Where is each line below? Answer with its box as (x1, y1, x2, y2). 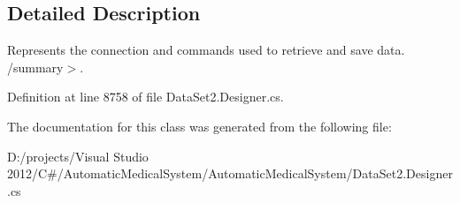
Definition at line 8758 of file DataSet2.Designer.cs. (7, 87, 284, 106)
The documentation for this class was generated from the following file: (7, 117, 392, 135)
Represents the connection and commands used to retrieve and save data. (7, 41, 405, 59)
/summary (7, 57, 64, 76)
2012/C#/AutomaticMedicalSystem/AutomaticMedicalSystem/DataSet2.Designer (7, 164, 453, 183)
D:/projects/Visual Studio (7, 147, 149, 165)
